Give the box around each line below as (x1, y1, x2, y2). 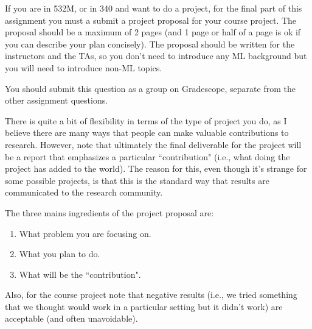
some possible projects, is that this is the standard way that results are (5, 174, 269, 186)
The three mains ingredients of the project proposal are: (5, 206, 214, 219)
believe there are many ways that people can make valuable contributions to (5, 126, 289, 139)
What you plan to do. (19, 247, 100, 260)
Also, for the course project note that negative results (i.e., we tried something (5, 288, 297, 301)
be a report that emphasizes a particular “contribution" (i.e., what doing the (5, 150, 290, 163)
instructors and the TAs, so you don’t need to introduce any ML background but (5, 49, 307, 62)
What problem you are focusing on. (19, 227, 151, 239)
